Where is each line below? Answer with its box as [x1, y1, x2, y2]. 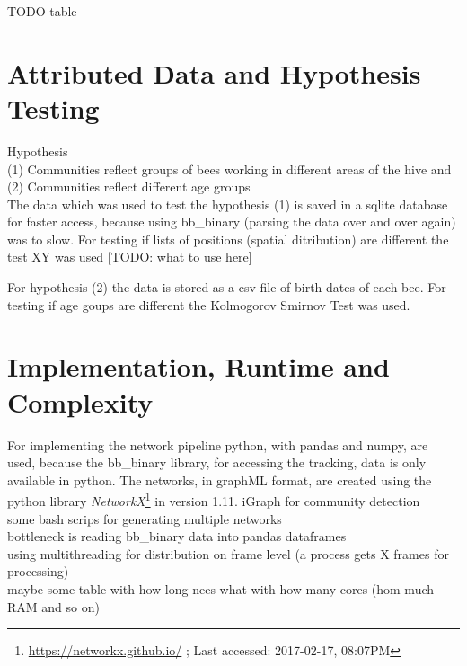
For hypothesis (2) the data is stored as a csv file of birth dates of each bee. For [7, 278, 446, 297]
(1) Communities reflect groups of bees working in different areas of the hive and [7, 159, 452, 178]
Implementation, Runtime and [7, 348, 390, 385]
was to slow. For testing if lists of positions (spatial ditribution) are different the [7, 229, 449, 248]
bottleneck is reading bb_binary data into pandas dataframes [7, 527, 347, 546]
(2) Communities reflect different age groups [7, 177, 251, 196]
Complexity [7, 383, 154, 420]
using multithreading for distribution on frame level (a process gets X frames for [7, 544, 449, 563]
